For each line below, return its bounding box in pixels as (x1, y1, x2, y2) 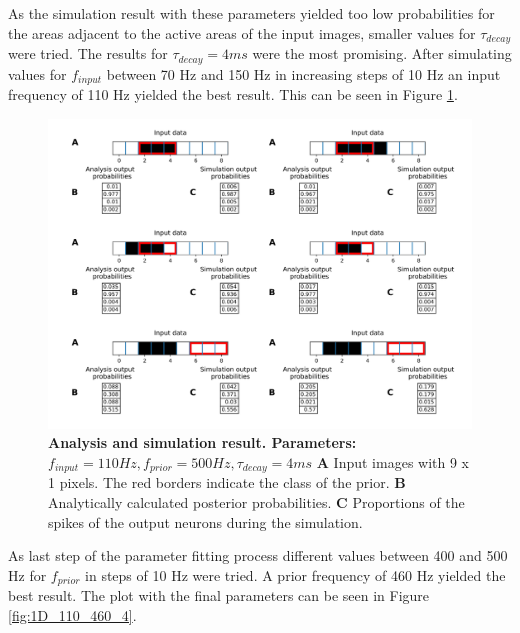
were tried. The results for (8, 43, 168, 64)
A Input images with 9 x (316, 451, 470, 472)
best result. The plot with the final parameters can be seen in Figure (8, 585, 430, 606)
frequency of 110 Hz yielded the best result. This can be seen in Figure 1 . (8, 83, 458, 104)
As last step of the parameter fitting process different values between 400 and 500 (8, 545, 508, 566)
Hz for (8, 564, 47, 585)
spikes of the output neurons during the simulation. (48, 511, 363, 532)
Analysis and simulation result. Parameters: (48, 432, 357, 453)
